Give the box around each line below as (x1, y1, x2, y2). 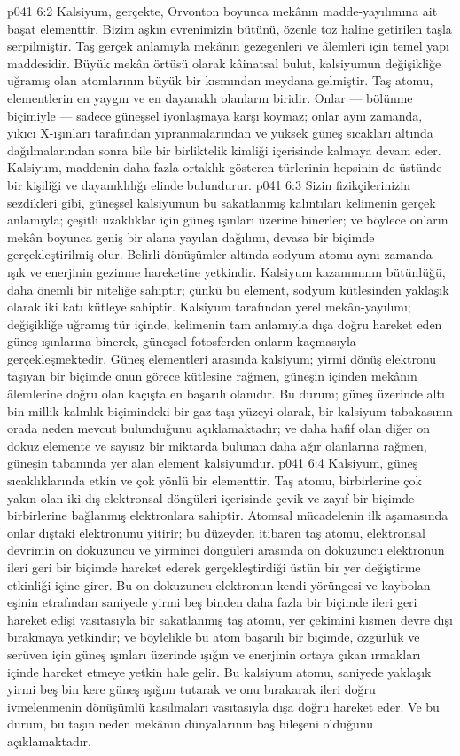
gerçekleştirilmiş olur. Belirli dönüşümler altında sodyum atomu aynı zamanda (7, 245, 433, 264)
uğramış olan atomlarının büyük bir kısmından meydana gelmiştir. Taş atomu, (7, 71, 433, 90)
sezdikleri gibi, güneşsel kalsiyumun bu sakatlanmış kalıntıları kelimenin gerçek (7, 193, 436, 211)
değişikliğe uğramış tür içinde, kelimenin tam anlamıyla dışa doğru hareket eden (7, 314, 442, 333)
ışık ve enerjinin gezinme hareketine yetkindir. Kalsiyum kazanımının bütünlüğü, (7, 262, 446, 280)
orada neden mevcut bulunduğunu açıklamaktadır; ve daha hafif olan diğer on (7, 419, 430, 437)
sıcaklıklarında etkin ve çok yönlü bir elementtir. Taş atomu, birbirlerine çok (7, 471, 422, 490)
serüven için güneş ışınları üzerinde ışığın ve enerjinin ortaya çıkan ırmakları (7, 644, 421, 663)
